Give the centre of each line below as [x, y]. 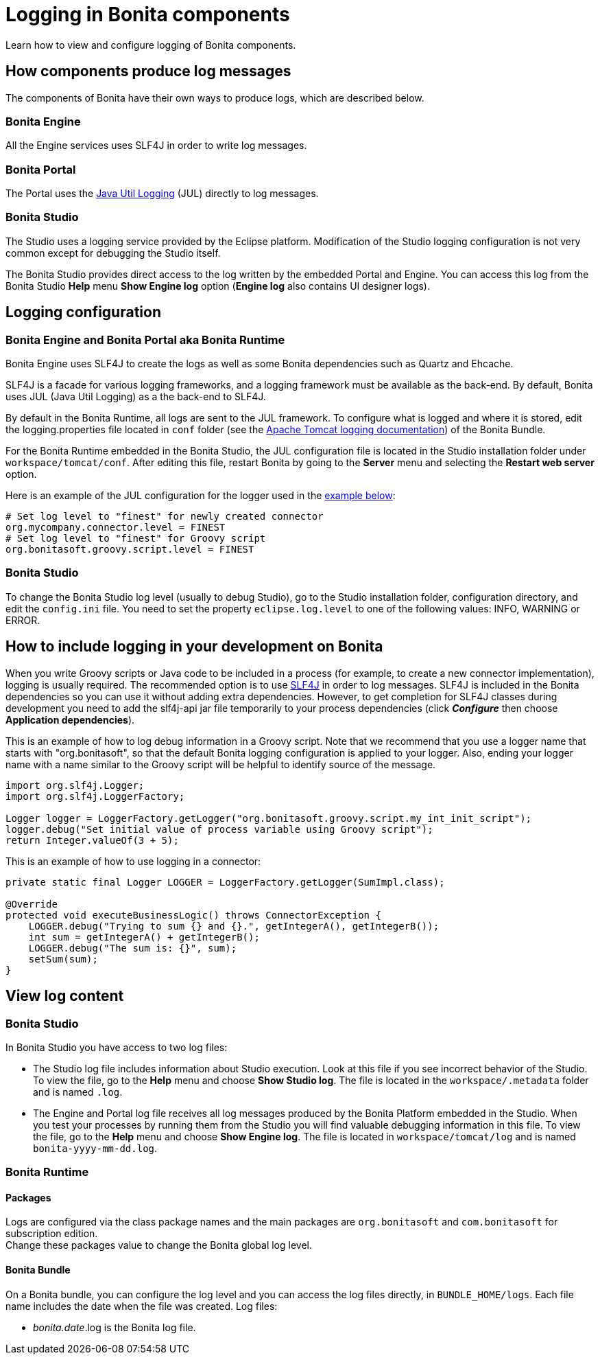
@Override [32, 904]
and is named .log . [78, 1092]
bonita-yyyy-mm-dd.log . [95, 1148]
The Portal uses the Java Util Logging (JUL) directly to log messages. [162, 194]
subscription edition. [52, 1234]
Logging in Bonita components [148, 14]
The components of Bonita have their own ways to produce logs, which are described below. [215, 97]
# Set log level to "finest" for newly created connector [165, 517]
